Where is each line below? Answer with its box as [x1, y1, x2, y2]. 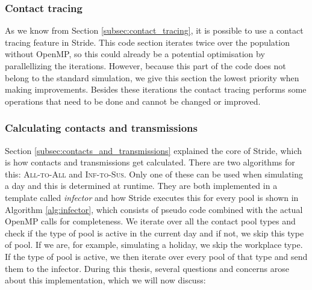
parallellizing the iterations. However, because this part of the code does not [5, 60, 286, 72]
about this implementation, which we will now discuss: [5, 274, 206, 286]
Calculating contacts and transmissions [5, 120, 198, 135]
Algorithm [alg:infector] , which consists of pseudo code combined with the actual [5, 203, 303, 215]
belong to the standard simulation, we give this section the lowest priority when [5, 71, 299, 84]
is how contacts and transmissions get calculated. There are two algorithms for [5, 156, 295, 168]
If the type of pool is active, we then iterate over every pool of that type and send [5, 250, 308, 262]
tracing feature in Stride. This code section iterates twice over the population [5, 35, 290, 48]
